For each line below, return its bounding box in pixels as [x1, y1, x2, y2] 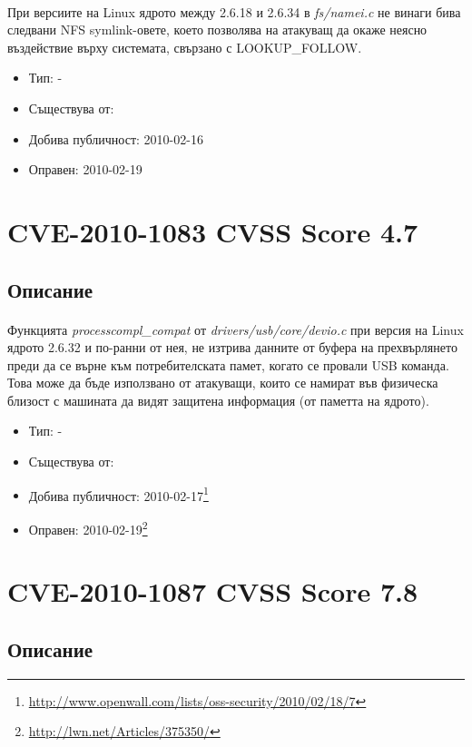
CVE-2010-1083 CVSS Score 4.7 [7, 212, 418, 250]
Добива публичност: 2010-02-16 [28, 129, 203, 148]
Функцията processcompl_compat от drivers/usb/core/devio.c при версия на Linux [7, 319, 464, 339]
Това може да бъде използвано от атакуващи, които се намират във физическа [7, 373, 438, 392]
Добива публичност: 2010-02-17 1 [28, 483, 209, 505]
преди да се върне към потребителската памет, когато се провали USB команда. [7, 355, 449, 374]
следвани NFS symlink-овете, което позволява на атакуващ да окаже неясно [7, 20, 428, 39]
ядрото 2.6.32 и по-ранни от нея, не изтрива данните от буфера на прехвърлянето [7, 338, 457, 357]
